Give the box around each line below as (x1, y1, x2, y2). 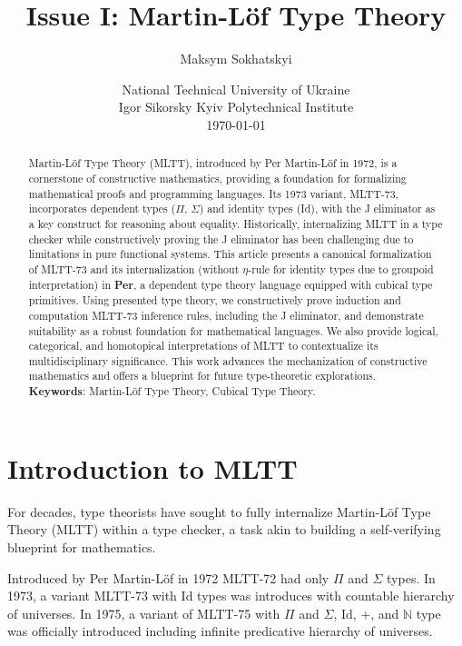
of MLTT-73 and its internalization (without (28, 261, 240, 276)
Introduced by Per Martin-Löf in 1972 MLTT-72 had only (7, 568, 329, 587)
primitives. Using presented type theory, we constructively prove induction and (28, 293, 401, 308)
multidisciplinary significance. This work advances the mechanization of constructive (28, 353, 428, 368)
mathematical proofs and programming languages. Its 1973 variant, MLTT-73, (28, 185, 398, 201)
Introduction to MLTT (7, 449, 298, 486)
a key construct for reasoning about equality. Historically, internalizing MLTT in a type (28, 215, 443, 231)
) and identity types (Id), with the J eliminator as (199, 201, 436, 216)
